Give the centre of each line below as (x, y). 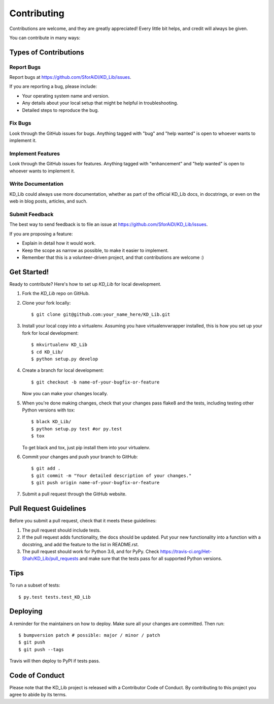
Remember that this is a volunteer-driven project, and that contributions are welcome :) (113, 257)
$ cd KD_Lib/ (47, 352)
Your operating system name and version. (66, 96)
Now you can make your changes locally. (65, 394)
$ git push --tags (41, 649)
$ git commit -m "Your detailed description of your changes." (111, 475)
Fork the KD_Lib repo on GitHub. (56, 294)
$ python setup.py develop (65, 359)
